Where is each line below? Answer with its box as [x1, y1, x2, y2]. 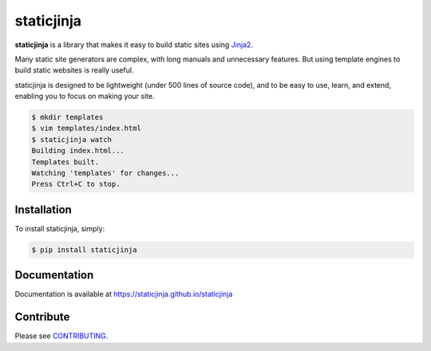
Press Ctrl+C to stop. [31, 179, 121, 189]
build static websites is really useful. [14, 65, 134, 75]
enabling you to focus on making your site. [14, 92, 155, 101]
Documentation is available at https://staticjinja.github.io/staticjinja [14, 290, 233, 299]
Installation [14, 203, 72, 216]
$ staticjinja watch [31, 135, 112, 144]
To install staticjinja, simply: [14, 223, 105, 233]
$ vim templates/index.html [31, 124, 141, 133]
